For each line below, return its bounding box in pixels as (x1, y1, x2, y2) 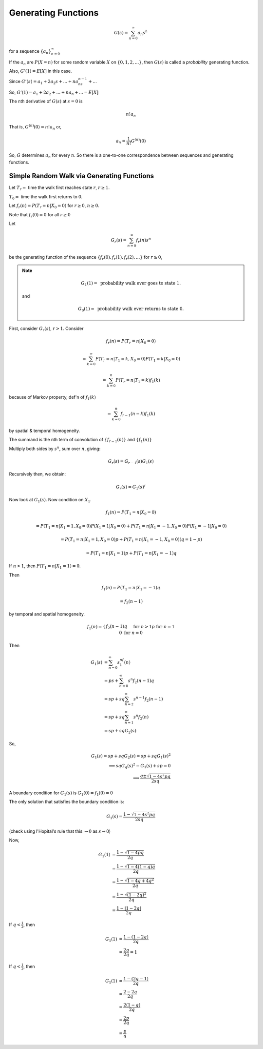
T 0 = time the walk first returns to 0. (9, 193, 83, 201)
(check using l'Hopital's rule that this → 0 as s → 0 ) (9, 828, 111, 834)
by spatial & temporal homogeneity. (9, 428, 80, 433)
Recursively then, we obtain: (9, 471, 66, 477)
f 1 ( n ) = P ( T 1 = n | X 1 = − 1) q (101, 585, 161, 592)
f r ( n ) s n (136, 237, 151, 244)
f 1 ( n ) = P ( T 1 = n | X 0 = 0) (105, 510, 156, 516)
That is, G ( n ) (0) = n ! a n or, (9, 123, 62, 131)
